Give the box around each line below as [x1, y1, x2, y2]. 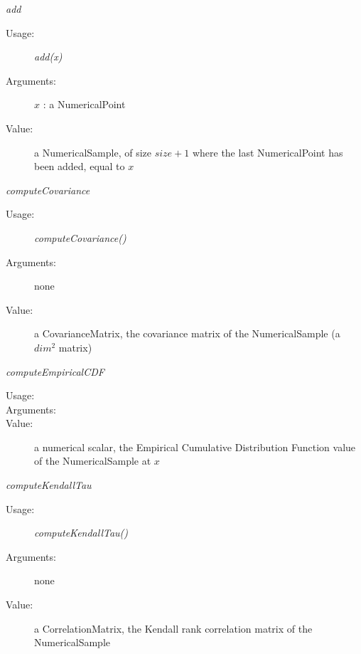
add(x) [34, 49, 63, 64]
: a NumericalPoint [43, 97, 126, 112]
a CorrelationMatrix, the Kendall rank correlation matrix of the [34, 621, 313, 635]
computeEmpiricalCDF [6, 364, 104, 379]
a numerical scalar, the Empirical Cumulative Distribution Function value [34, 439, 356, 454]
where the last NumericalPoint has [192, 144, 343, 159]
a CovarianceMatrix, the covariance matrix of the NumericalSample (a [34, 326, 340, 341]
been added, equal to [34, 159, 125, 174]
